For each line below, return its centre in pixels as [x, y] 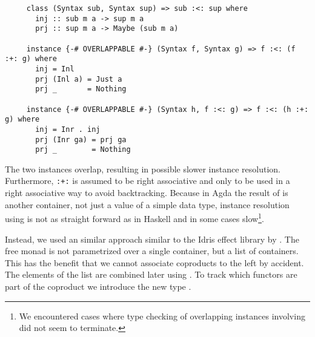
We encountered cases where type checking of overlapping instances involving [162, 316]
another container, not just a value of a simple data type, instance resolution [147, 204]
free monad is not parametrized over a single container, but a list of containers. [152, 251]
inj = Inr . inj [68, 129]
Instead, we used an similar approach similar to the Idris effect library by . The [152, 239]
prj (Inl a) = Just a [79, 79]
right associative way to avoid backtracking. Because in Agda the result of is [147, 193]
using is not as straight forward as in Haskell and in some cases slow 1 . [134, 218]
